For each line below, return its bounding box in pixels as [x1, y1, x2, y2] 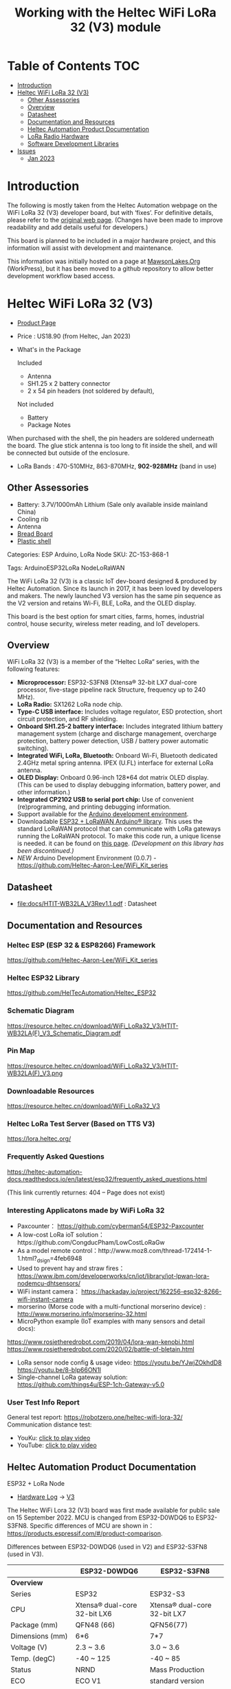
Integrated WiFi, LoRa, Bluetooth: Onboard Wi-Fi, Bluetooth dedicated [16, 752, 218, 760]
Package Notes [27, 420, 71, 428]
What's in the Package [16, 345, 81, 353]
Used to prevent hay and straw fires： [16, 1264, 125, 1272]
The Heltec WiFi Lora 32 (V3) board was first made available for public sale [7, 1506, 220, 1514]
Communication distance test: [7, 1420, 92, 1429]
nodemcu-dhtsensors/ [16, 1279, 81, 1287]
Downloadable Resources [7, 1086, 95, 1096]
